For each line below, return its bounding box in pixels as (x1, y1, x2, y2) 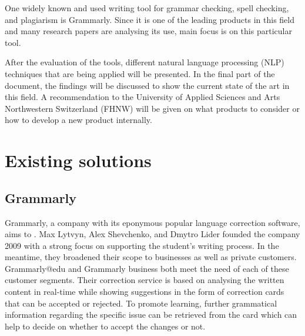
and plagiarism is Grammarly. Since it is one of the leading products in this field (5, 13, 295, 25)
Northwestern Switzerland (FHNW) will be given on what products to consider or (5, 102, 300, 114)
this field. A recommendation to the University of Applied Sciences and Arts (5, 91, 280, 103)
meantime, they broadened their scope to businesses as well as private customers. (5, 251, 297, 263)
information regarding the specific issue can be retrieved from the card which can (5, 308, 297, 321)
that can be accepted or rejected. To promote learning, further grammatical (5, 297, 277, 309)
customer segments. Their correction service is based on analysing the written (5, 274, 284, 286)
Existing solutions (5, 148, 152, 172)
